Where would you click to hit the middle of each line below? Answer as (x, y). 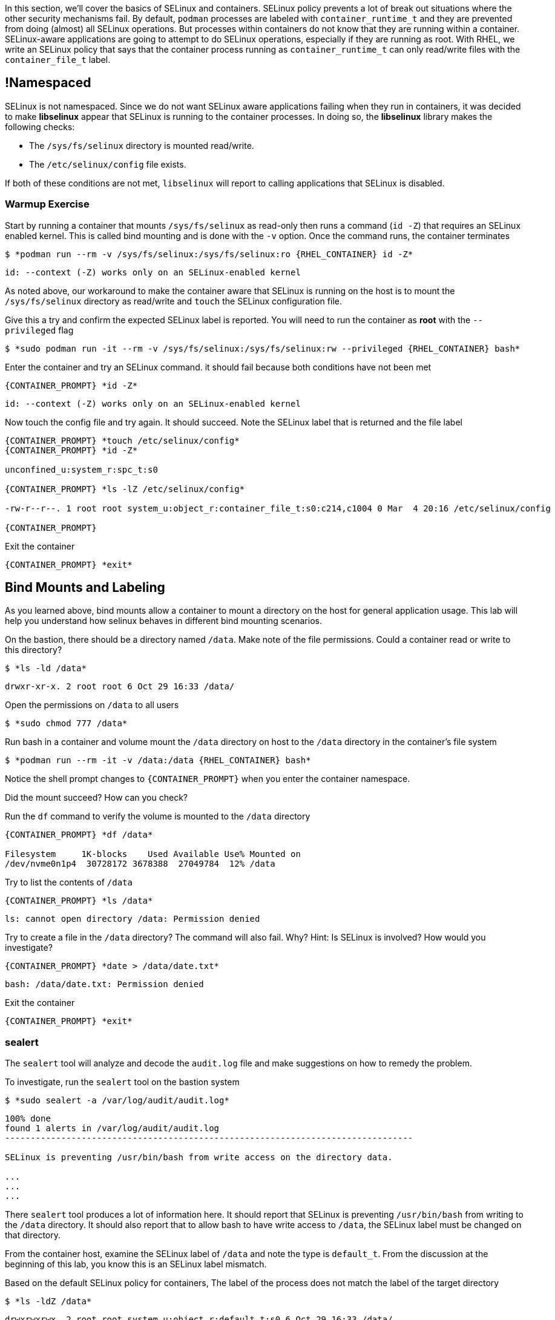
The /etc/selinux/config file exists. (108, 164)
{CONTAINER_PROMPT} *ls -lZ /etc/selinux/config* (125, 489)
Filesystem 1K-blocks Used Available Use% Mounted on (153, 854)
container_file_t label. (58, 60)
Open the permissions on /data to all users (92, 705)
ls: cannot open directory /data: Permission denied (133, 919)
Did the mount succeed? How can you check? (96, 798)
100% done (28, 1119)
